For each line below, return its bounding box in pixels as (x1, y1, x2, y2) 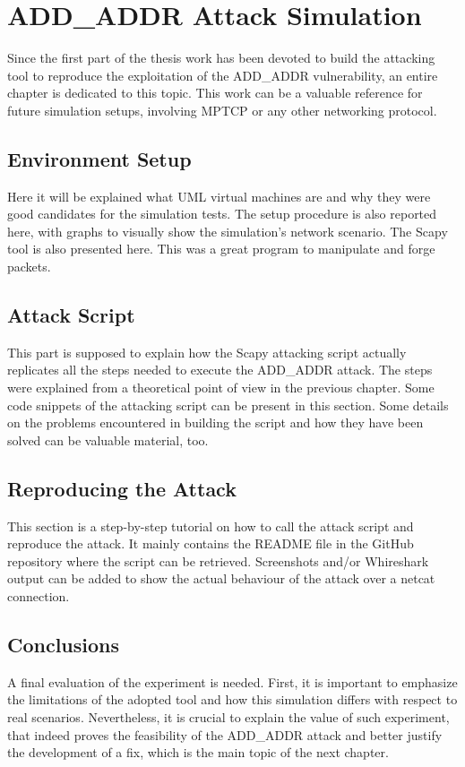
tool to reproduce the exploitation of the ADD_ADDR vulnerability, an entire (7, 65, 438, 84)
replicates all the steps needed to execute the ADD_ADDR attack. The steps (7, 360, 433, 379)
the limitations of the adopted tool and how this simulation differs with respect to (7, 690, 458, 709)
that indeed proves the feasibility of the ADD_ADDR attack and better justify (7, 725, 443, 744)
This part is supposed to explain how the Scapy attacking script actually (7, 342, 407, 361)
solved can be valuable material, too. (7, 430, 209, 449)
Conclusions (7, 631, 120, 658)
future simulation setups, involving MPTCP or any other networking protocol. (7, 100, 437, 119)
